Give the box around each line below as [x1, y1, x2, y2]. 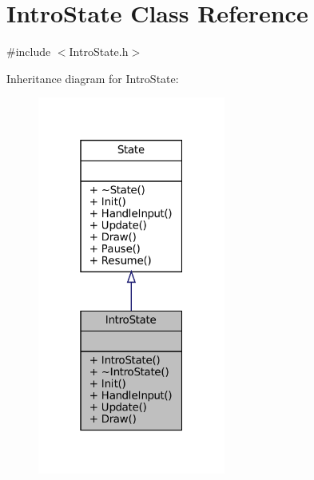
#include [6, 43, 51, 60]
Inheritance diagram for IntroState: [6, 69, 179, 86]
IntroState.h [69, 43, 129, 60]
